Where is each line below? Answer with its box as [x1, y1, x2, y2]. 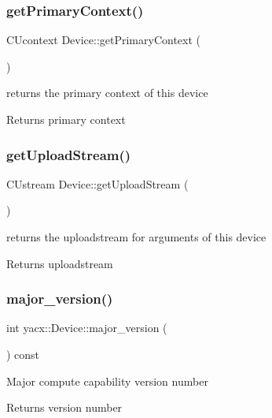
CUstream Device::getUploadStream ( [6, 175, 189, 192]
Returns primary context [6, 111, 126, 127]
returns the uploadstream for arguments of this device [6, 229, 266, 244]
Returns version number [6, 399, 123, 416]
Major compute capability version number [6, 372, 208, 389]
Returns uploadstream [6, 255, 113, 271]
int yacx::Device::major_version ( [6, 319, 167, 336]
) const [6, 346, 40, 362]
